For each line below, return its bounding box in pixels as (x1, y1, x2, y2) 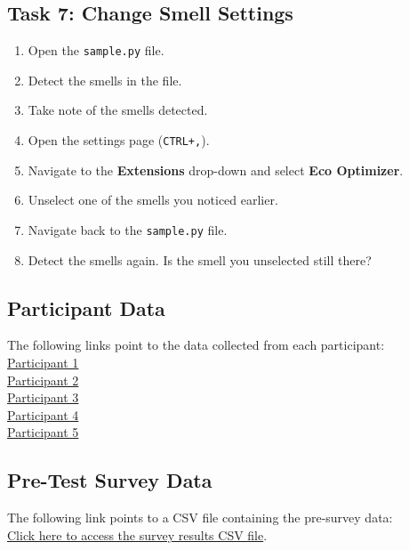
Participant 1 (7, 352, 79, 371)
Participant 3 (7, 388, 79, 407)
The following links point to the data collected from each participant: (7, 336, 385, 354)
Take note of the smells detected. (28, 101, 208, 119)
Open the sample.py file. (28, 41, 164, 60)
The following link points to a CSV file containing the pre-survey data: (7, 508, 393, 527)
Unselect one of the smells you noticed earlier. (28, 190, 278, 209)
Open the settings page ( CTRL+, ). (28, 131, 210, 150)
